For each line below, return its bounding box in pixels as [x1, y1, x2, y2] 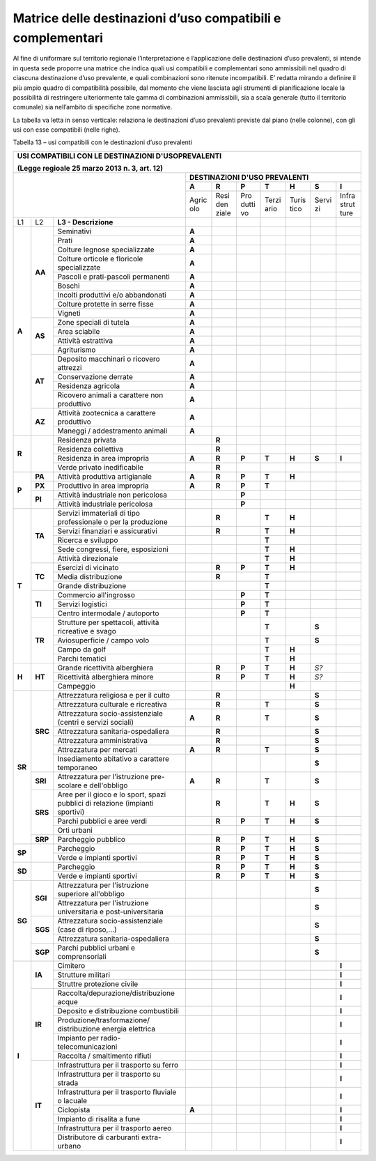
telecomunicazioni [57, 1042, 118, 1052]
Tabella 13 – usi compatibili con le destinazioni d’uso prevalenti [13, 138, 193, 146]
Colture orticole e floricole [57, 254, 143, 263]
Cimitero [57, 960, 86, 970]
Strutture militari [57, 969, 111, 979]
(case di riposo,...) [57, 924, 118, 934]
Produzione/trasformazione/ [57, 1015, 150, 1024]
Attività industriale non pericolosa [57, 490, 167, 500]
